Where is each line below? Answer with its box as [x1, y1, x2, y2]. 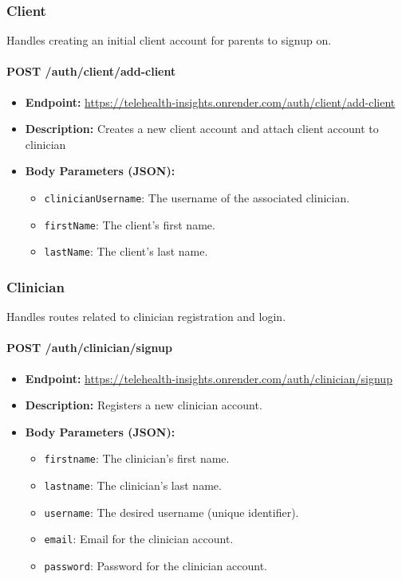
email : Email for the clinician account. [44, 530, 234, 547]
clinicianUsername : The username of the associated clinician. [44, 189, 350, 205]
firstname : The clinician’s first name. [44, 450, 230, 467]
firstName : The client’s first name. [44, 216, 215, 233]
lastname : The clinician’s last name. [44, 477, 222, 493]
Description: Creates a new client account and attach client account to [25, 120, 379, 137]
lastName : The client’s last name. [44, 243, 208, 260]
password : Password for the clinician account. [44, 557, 267, 573]
